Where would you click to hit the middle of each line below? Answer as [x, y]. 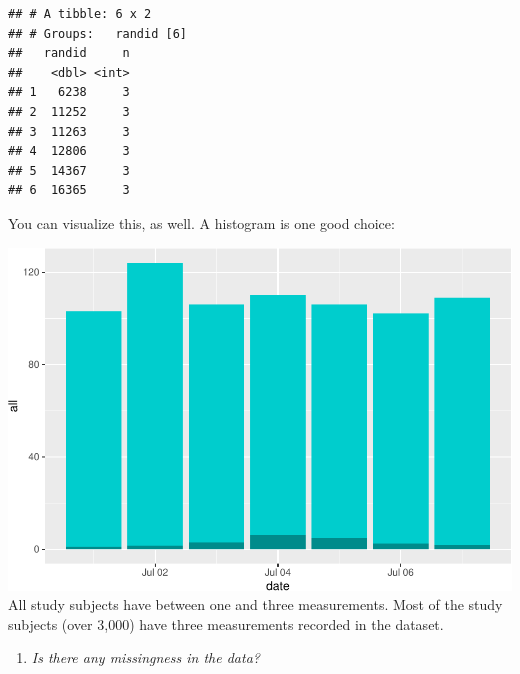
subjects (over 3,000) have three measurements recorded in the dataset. [226, 623]
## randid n [69, 53]
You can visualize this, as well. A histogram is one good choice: [201, 222]
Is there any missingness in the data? [145, 657]
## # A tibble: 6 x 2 [80, 14]
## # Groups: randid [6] [97, 33]
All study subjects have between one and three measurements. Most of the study [255, 604]
